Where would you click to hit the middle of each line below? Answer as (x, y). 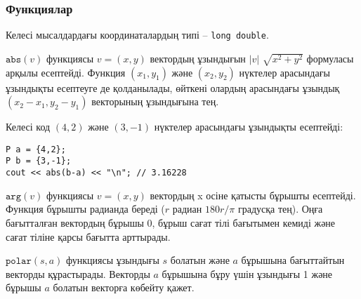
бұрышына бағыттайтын (293, 260)
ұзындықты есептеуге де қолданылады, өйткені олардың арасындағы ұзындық (173, 87)
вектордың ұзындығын (198, 58)
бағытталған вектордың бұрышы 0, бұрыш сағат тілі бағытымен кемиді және (171, 222)
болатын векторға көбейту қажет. (124, 287)
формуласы (330, 58)
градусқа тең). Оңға (280, 209)
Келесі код (28, 127)
